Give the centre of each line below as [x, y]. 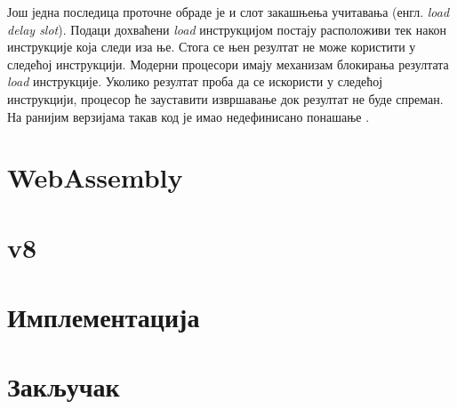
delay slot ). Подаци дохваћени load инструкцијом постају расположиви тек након [227, 29]
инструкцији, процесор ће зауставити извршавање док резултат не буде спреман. [225, 98]
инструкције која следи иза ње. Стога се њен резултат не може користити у [212, 47]
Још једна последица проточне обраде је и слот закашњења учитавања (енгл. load [228, 12]
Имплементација [104, 317]
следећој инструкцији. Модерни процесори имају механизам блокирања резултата [228, 64]
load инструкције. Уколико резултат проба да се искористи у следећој [195, 81]
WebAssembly [95, 177]
